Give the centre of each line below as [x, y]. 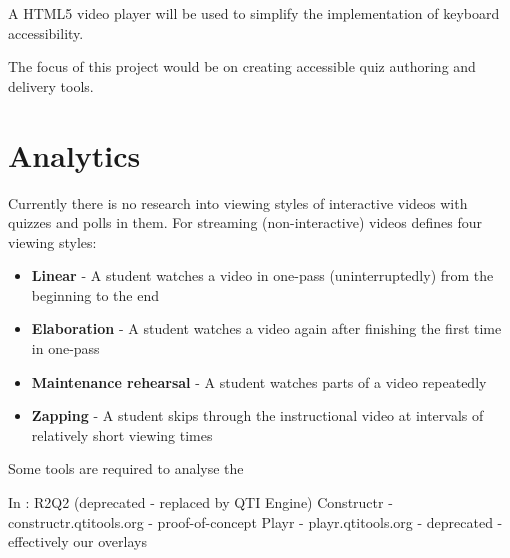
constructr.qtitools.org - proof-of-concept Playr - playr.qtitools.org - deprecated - [255, 521]
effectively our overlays [77, 541]
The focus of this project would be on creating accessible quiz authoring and [242, 66]
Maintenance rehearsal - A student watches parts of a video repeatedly [259, 381]
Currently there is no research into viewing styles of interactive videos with [238, 202]
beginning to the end [95, 294]
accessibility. [46, 32]
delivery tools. [51, 85]
